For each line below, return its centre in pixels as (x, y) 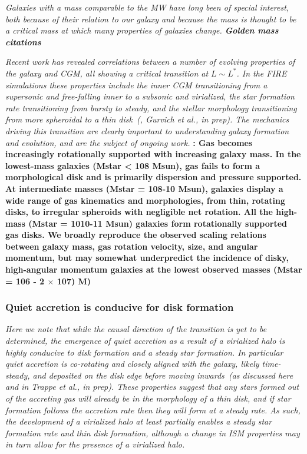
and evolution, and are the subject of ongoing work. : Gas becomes (129, 142)
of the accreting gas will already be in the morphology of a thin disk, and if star (148, 398)
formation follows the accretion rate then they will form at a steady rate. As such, (153, 410)
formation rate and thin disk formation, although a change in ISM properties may (153, 433)
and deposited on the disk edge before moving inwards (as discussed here (163, 375)
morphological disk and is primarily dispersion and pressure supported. (153, 177)
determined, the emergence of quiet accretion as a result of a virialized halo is (145, 341)
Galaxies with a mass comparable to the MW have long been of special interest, (147, 7)
